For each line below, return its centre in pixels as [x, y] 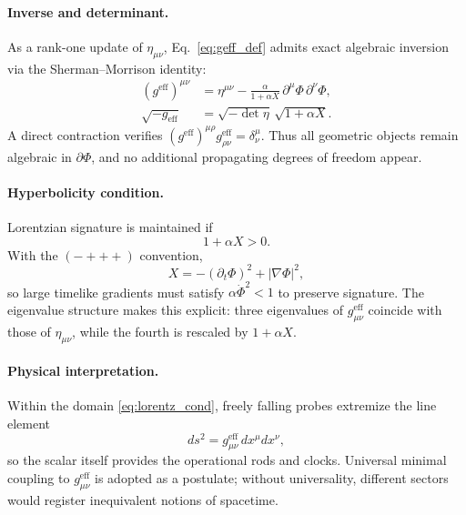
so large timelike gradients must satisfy [116, 292]
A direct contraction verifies [85, 134]
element [29, 423]
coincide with [405, 309]
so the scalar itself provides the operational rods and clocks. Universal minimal [227, 460]
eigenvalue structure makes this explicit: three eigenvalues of [176, 309]
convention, [171, 254]
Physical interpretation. [83, 371]
